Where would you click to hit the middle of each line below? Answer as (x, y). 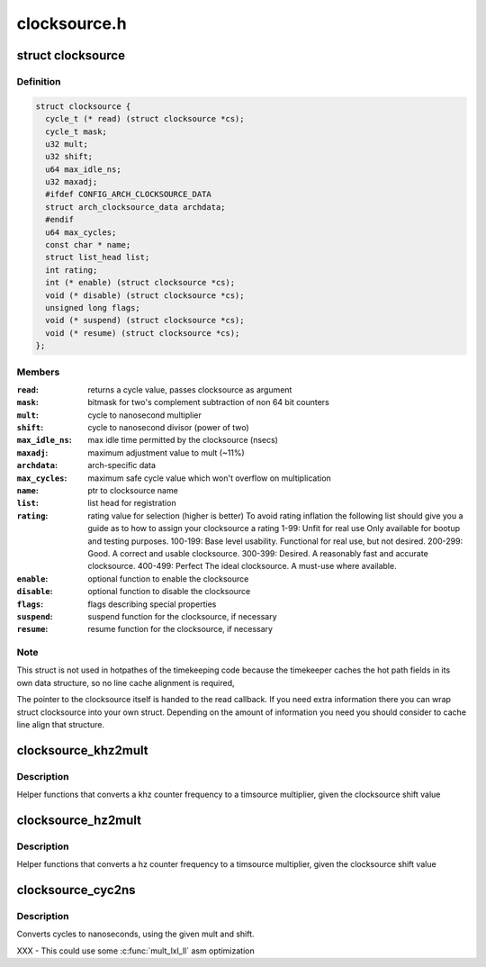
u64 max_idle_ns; (83, 169)
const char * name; (88, 245)
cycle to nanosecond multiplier (145, 415)
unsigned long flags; (93, 307)
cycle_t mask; (76, 131)
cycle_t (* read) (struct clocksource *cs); (145, 119)
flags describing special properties (152, 604)
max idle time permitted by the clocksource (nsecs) (183, 440)
